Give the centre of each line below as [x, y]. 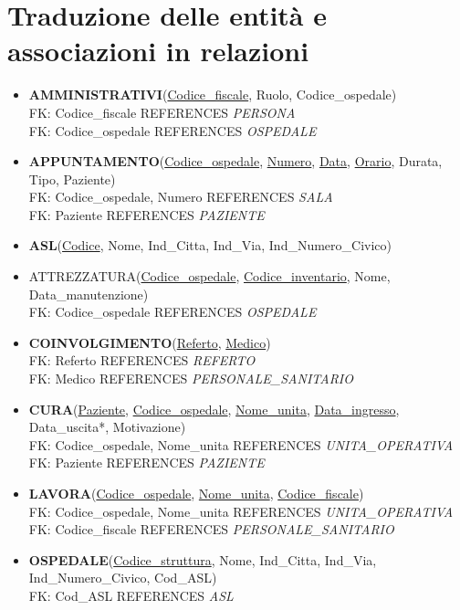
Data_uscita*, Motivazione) [107, 427]
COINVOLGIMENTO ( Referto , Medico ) [150, 342]
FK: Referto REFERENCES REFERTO [142, 360]
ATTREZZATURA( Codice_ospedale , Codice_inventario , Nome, [209, 276]
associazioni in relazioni [158, 51]
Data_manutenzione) [89, 294]
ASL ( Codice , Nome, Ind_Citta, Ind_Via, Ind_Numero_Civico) [210, 245]
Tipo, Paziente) [72, 179]
